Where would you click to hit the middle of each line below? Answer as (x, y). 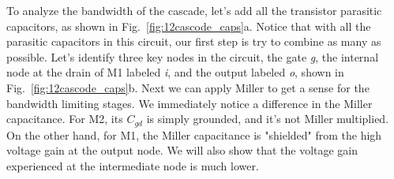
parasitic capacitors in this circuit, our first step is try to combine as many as (194, 41)
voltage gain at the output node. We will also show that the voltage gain (182, 150)
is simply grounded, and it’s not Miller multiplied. (268, 119)
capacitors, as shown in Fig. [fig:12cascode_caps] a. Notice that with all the (189, 26)
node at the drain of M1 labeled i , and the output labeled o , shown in (175, 72)
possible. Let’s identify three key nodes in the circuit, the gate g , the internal (193, 56)
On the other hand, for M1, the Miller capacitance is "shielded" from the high (194, 134)
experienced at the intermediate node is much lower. (133, 165)
